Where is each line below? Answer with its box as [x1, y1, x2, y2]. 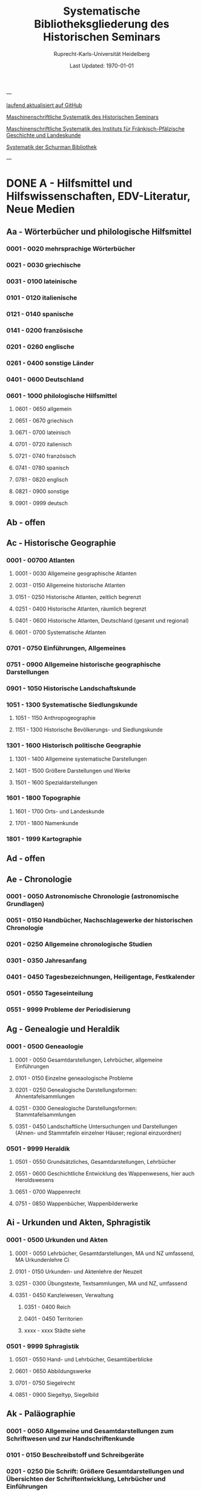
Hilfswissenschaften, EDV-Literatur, [6, 190, 191, 203]
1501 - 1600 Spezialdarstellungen [15, 778, 98, 786]
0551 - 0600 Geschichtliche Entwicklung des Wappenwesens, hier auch [15, 1169, 195, 1177]
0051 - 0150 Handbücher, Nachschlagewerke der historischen [6, 916, 193, 925]
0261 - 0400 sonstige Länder [6, 359, 94, 367]
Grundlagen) [6, 900, 44, 908]
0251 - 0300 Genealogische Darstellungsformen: [15, 1104, 137, 1112]
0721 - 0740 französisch [15, 452, 76, 460]
